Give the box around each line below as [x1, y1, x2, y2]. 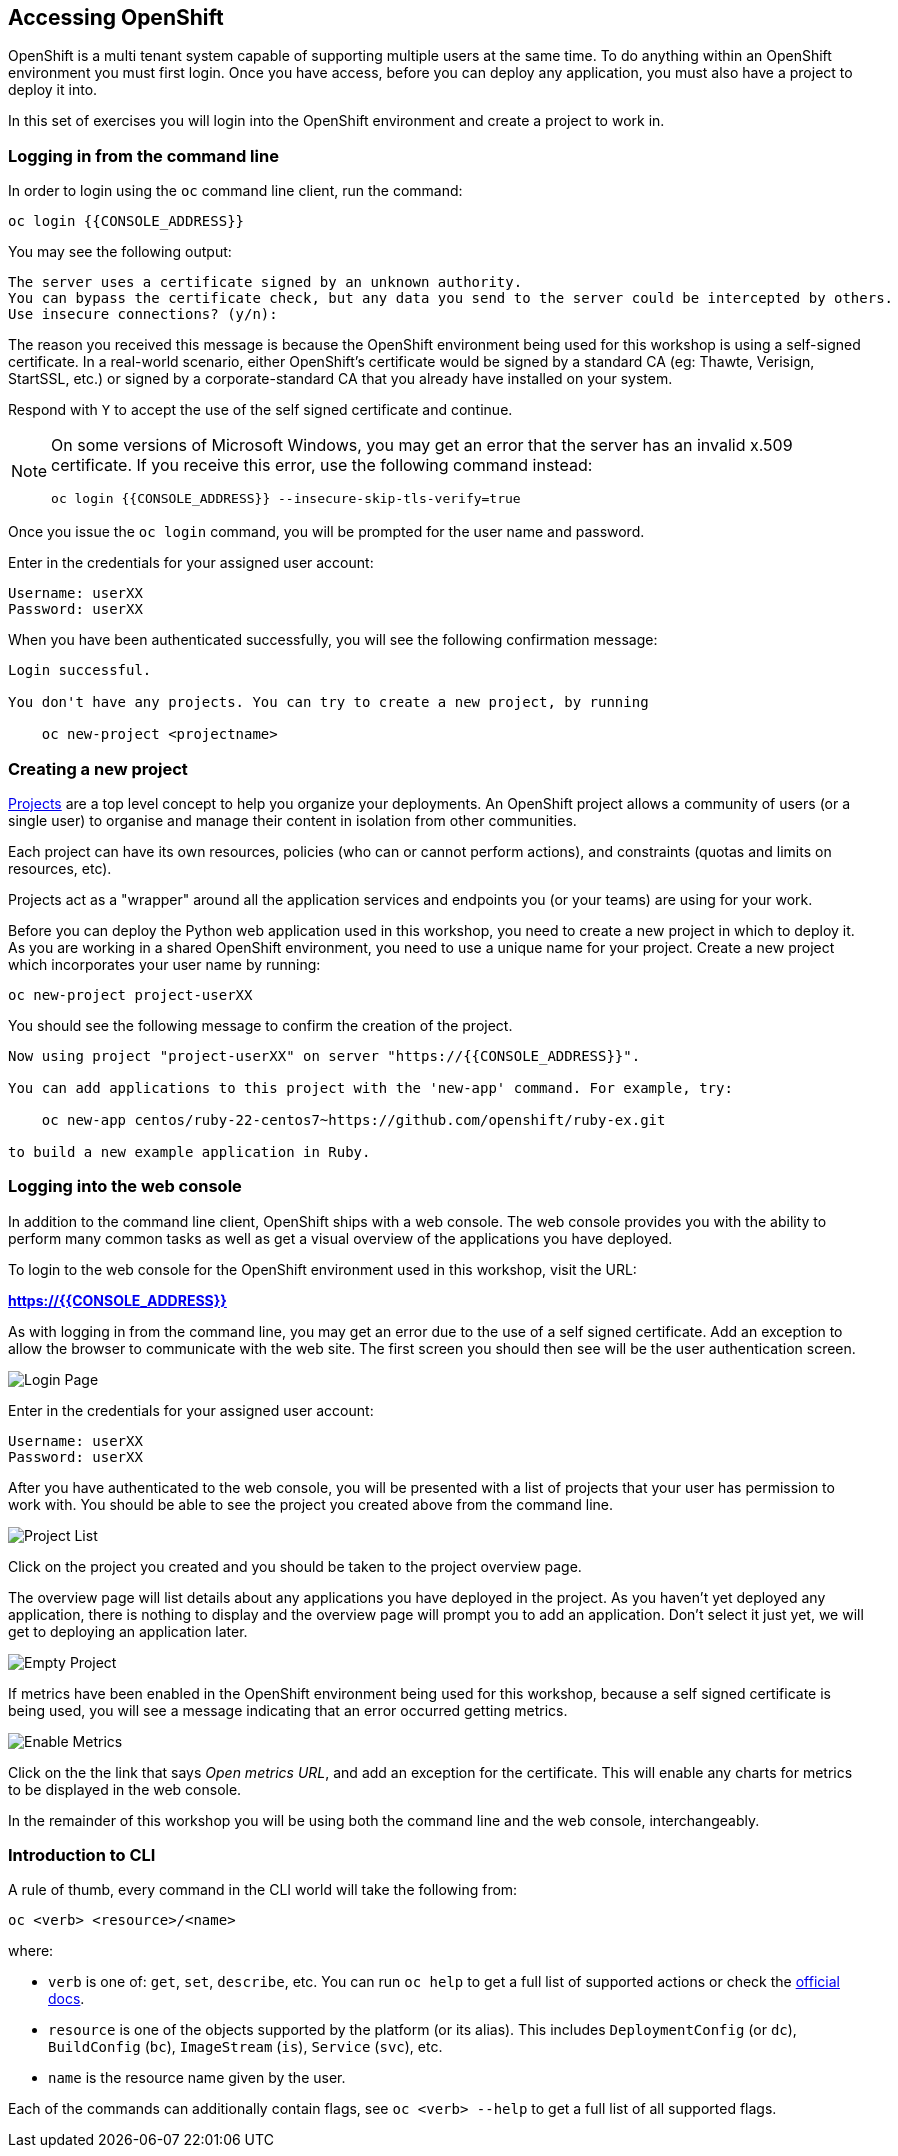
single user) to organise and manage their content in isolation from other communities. [8, 811, 577, 829]
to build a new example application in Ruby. [8, 1143, 371, 1160]
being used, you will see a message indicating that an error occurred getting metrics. [8, 1701, 568, 1719]
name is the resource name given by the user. [48, 2069, 346, 2087]
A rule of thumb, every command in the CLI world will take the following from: [8, 1881, 518, 1899]
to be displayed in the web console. [8, 1780, 242, 1798]
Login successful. [8, 662, 152, 679]
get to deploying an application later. [8, 1622, 248, 1640]
